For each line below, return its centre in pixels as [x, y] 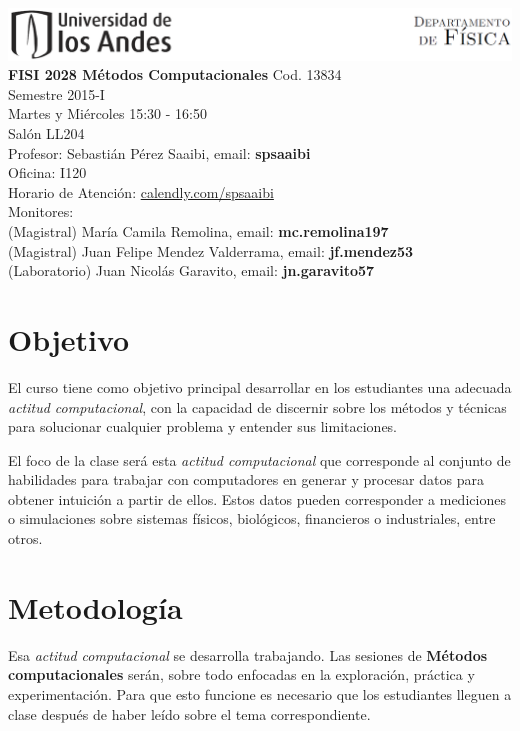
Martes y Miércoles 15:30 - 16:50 [107, 113]
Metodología [95, 606]
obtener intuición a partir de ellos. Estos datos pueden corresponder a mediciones [257, 498]
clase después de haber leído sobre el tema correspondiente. [189, 713]
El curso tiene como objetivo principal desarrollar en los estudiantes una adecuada [260, 386]
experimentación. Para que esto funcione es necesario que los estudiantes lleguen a [260, 693]
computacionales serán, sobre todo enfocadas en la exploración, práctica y [241, 674]
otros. [25, 538]
